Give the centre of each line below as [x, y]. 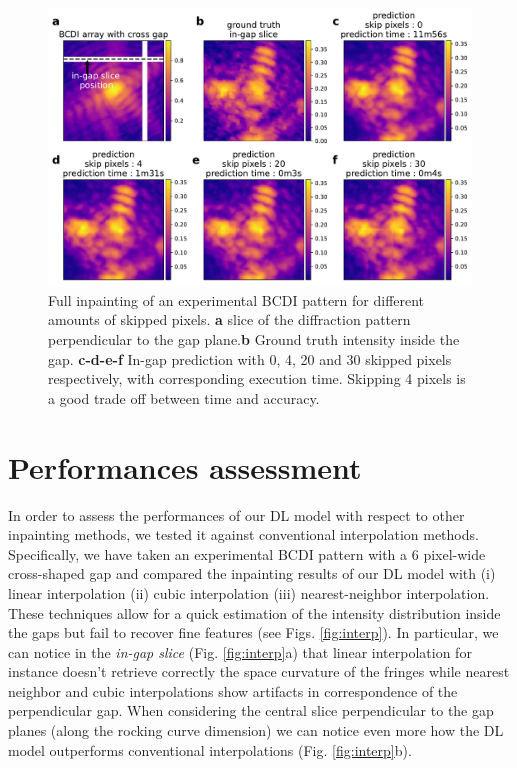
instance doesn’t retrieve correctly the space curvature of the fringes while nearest [259, 671]
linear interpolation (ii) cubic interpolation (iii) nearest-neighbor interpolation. [249, 592]
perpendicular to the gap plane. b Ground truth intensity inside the [254, 339]
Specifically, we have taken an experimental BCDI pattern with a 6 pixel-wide [247, 553]
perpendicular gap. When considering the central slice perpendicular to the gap [251, 710]
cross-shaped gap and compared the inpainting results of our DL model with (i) [252, 573]
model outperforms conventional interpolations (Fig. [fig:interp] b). [210, 749]
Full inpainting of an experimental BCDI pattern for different [236, 299]
